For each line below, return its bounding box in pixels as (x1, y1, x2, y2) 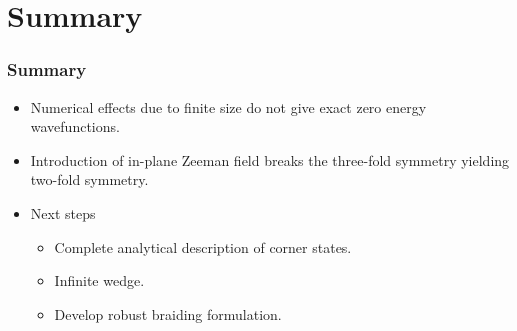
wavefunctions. (30, 116, 120, 137)
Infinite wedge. (54, 270, 145, 291)
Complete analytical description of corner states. (54, 236, 352, 257)
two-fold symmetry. (30, 169, 149, 190)
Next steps (30, 202, 96, 223)
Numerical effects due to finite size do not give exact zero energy (30, 96, 427, 117)
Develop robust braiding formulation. (54, 303, 282, 324)
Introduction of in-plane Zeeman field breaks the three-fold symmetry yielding (30, 149, 510, 170)
